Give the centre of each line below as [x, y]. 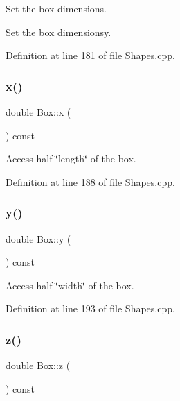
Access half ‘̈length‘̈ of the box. [71, 159]
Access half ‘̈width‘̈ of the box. [70, 285]
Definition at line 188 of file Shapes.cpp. [90, 181]
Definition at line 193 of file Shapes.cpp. [90, 308]
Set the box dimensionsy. [58, 32]
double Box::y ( [38, 238]
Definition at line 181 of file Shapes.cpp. [90, 55]
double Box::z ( [38, 365]
